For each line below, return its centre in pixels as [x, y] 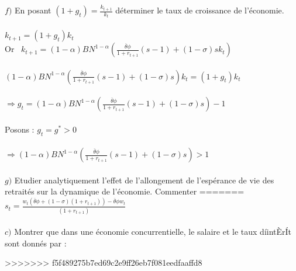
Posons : [20, 129]
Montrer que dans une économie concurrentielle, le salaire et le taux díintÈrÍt [153, 232]
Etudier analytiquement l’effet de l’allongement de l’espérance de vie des [144, 180]
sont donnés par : [36, 243]
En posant [33, 10]
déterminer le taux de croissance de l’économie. [200, 10]
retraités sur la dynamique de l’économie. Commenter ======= [125, 191]
